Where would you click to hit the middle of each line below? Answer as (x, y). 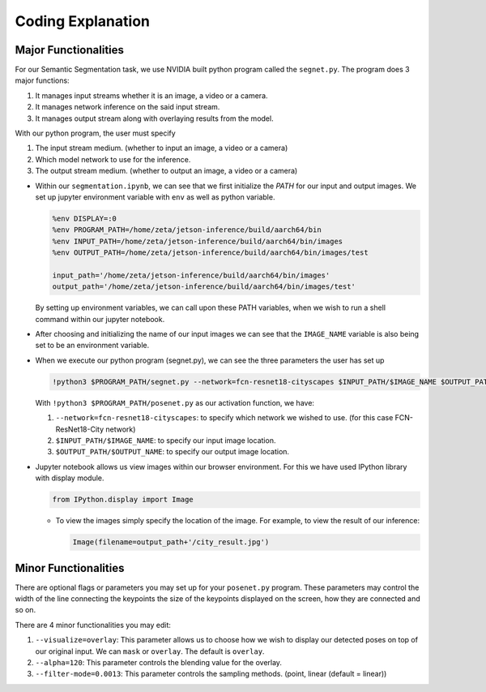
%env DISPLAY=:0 (85, 218)
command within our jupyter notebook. (100, 319)
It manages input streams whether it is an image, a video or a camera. (151, 95)
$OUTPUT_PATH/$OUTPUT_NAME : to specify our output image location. (173, 452)
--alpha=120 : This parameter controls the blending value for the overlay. (159, 662)
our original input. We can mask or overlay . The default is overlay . (150, 651)
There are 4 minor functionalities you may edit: (93, 625)
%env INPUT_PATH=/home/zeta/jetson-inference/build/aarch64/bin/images (198, 241)
